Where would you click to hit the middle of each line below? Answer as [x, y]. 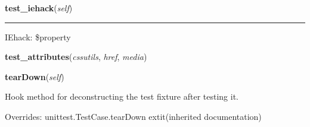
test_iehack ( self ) [39, 8]
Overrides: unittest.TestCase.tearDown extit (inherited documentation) [133, 116]
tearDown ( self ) [35, 76]
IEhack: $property [38, 36]
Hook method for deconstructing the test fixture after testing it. [122, 96]
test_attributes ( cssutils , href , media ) [76, 57]
